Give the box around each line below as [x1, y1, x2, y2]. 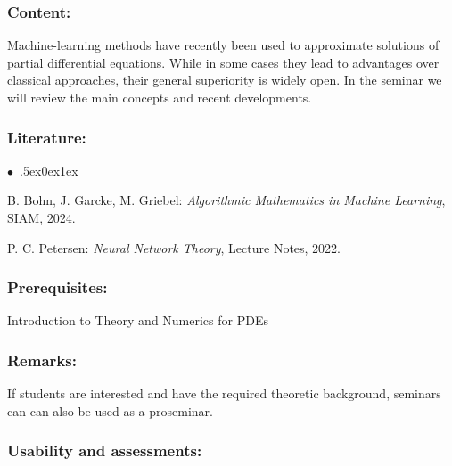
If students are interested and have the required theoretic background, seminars [7, 384, 441, 403]
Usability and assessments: [7, 439, 202, 462]
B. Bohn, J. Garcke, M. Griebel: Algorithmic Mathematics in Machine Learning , [7, 191, 446, 209]
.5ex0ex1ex [20, 160, 78, 179]
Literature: [7, 126, 86, 148]
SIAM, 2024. [7, 208, 76, 226]
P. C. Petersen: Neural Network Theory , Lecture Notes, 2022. [7, 238, 341, 257]
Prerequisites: [7, 276, 108, 298]
